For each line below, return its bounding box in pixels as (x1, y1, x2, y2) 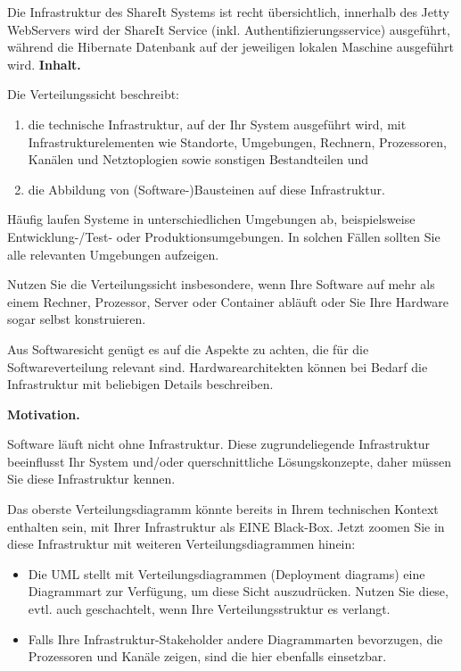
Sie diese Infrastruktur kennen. (7, 469, 176, 488)
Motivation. (7, 404, 80, 423)
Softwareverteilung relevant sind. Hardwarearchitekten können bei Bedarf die (7, 357, 428, 376)
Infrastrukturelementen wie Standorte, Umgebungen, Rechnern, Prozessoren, (28, 132, 447, 151)
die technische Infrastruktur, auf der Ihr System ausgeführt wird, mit (28, 114, 407, 133)
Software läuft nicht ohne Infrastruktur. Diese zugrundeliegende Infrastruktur (7, 435, 431, 453)
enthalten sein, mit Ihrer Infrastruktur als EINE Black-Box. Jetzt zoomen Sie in (7, 517, 445, 535)
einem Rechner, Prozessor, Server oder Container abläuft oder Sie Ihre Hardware (7, 292, 449, 311)
